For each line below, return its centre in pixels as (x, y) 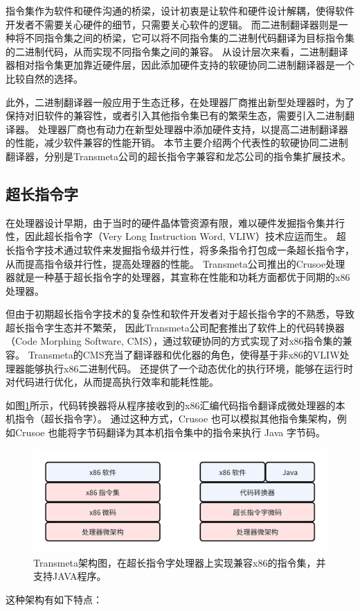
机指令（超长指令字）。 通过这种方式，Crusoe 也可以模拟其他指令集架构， (171, 419)
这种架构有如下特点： (54, 599)
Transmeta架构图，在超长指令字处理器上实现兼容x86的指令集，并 (180, 562)
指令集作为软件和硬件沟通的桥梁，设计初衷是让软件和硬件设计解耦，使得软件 (180, 10)
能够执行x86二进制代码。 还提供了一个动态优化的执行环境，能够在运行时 (189, 368)
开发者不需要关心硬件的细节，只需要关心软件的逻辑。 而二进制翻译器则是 (172, 24)
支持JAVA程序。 (70, 576)
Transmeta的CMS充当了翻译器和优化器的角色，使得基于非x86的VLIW (184, 355)
